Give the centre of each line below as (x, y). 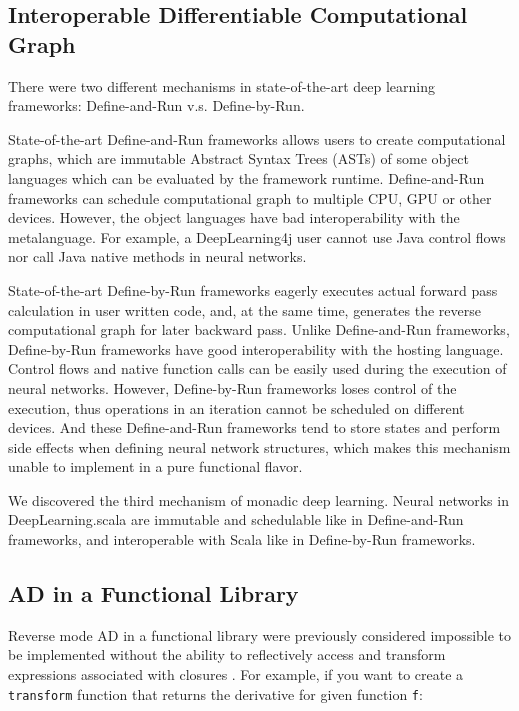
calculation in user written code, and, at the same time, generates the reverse (244, 309)
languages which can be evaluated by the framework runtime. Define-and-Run (246, 177)
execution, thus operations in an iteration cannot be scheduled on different (236, 407)
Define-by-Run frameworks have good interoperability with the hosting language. (256, 348)
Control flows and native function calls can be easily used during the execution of (257, 368)
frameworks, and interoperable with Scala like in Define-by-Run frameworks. (242, 539)
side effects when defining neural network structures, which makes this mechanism (259, 446)
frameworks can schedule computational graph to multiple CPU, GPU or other (250, 197)
